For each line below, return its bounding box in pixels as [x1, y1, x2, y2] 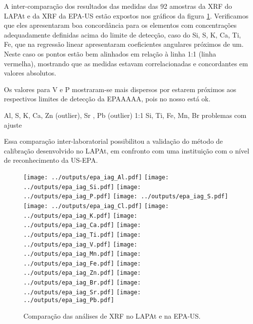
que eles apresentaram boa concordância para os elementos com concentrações [4, 20, 237, 30]
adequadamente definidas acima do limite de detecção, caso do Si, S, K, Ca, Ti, [4, 29, 241, 39]
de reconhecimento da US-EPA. [4, 155, 98, 165]
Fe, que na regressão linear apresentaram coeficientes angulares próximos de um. [4, 39, 244, 49]
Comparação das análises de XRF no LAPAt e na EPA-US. [23, 311, 201, 321]
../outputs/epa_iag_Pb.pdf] [23, 297, 115, 304]
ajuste [4, 119, 22, 130]
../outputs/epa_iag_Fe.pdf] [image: [23, 260, 141, 267]
